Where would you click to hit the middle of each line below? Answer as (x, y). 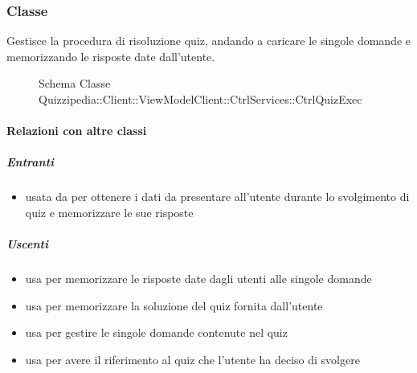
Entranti (31, 162)
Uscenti (27, 244)
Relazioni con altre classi (77, 131)
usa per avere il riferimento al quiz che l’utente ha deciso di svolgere (192, 359)
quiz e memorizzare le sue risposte (109, 212)
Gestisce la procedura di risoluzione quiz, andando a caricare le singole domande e (209, 41)
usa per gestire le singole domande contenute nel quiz (156, 332)
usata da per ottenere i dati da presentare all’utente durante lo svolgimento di (217, 197)
